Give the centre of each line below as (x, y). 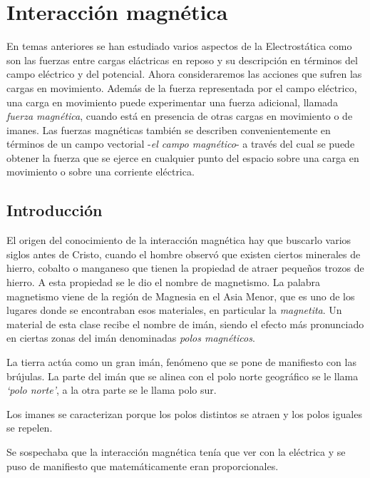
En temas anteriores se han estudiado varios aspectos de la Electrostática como (179, 46)
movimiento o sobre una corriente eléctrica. (101, 172)
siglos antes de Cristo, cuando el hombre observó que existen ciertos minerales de (184, 254)
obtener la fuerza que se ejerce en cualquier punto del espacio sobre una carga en (183, 157)
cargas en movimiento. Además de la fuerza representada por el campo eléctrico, (182, 87)
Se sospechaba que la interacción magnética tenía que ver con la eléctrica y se (176, 451)
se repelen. (30, 428)
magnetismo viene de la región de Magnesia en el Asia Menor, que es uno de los (181, 296)
